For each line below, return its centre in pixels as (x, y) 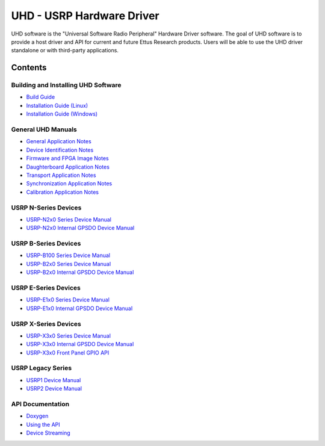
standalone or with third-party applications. (65, 51)
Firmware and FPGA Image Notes (67, 158)
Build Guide (41, 97)
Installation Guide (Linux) (57, 105)
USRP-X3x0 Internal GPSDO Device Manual (80, 344)
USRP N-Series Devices (46, 208)
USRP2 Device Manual (54, 389)
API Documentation (40, 404)
